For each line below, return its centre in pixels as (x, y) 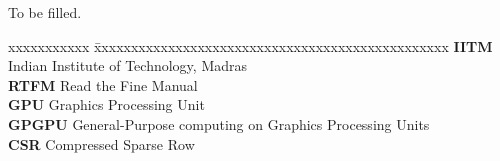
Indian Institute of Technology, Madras (128, 65)
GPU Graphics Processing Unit (106, 104)
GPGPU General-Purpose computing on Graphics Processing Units (219, 123)
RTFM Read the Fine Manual (103, 84)
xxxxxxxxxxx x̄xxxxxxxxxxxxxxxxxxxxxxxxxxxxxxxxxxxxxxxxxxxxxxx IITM (250, 45)
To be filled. (45, 12)
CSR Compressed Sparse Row (101, 143)
